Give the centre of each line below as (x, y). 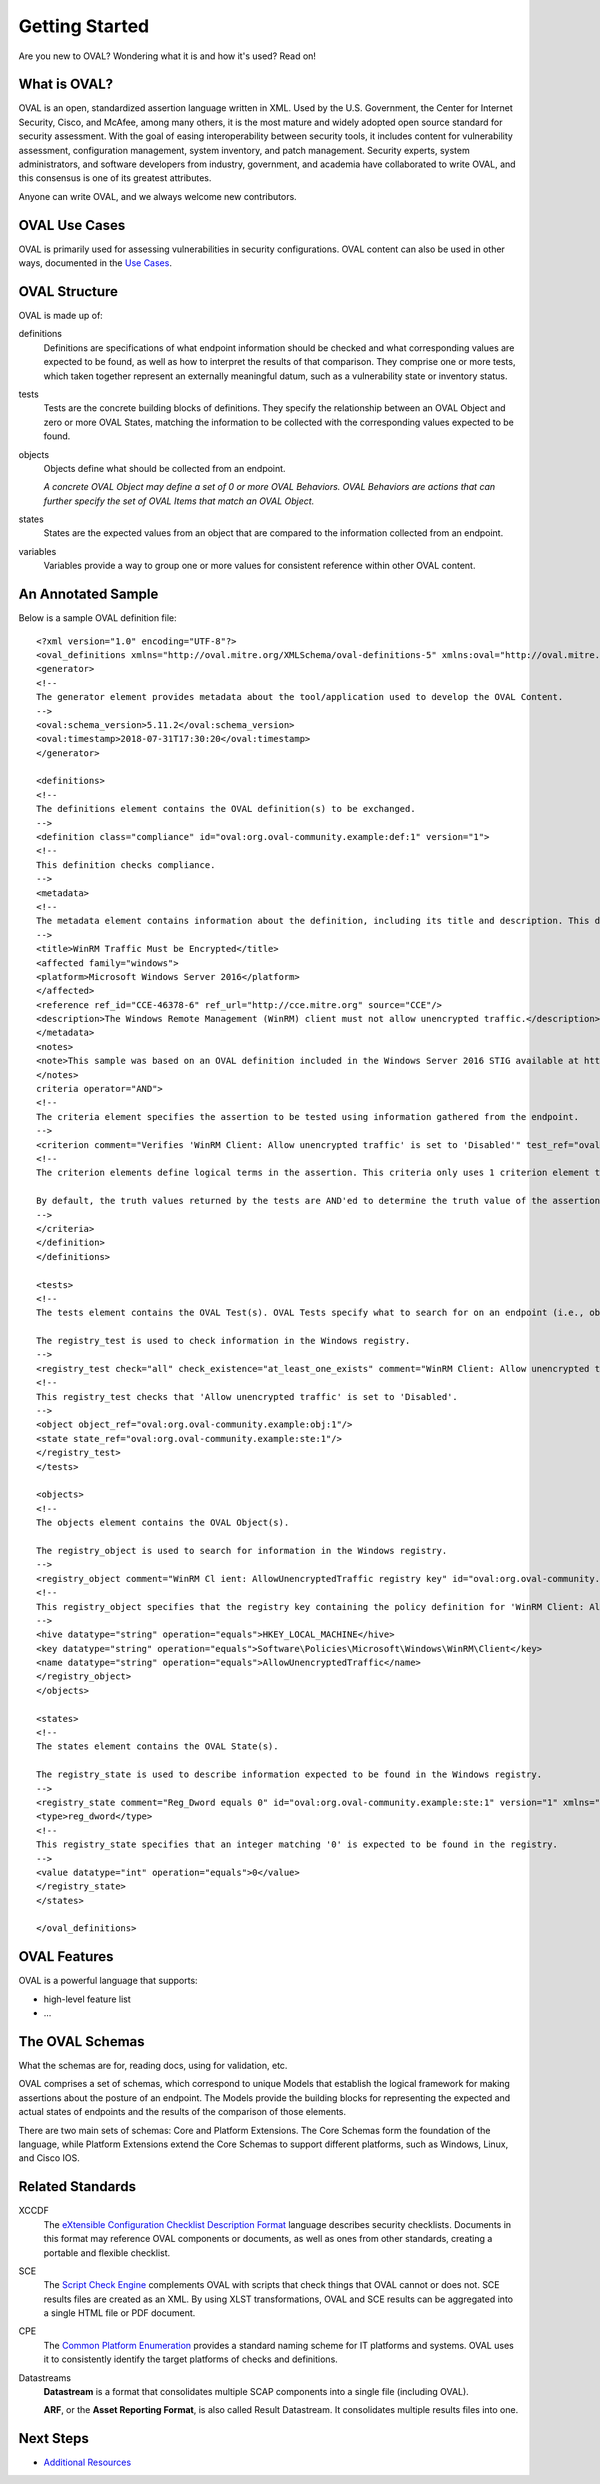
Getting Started (84, 26)
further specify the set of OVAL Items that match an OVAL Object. (179, 501)
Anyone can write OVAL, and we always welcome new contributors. (157, 196)
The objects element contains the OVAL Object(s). (163, 1523)
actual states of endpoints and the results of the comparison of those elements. (182, 2112)
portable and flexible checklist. (107, 2252)
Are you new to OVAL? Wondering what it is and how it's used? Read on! (167, 56)
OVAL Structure (68, 291)
